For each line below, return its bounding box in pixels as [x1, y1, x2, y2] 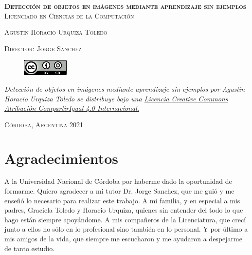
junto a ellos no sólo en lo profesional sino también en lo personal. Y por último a [4, 224, 248, 234]
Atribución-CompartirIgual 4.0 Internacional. [4, 103, 140, 113]
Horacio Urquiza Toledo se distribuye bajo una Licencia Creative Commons [4, 93, 228, 103]
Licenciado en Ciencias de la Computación [4, 10, 134, 20]
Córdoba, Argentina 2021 [4, 119, 84, 129]
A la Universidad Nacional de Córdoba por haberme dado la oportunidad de [4, 176, 232, 186]
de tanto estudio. [4, 243, 55, 253]
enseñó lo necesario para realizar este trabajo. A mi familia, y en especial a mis [4, 195, 240, 205]
